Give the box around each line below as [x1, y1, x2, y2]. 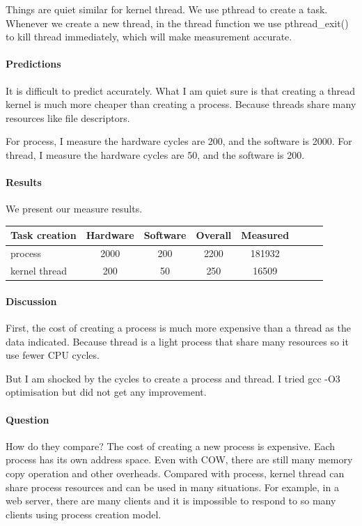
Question [6, 412, 49, 426]
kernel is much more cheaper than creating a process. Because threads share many [6, 97, 356, 111]
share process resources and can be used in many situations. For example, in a [6, 479, 339, 494]
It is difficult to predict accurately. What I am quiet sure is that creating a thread [6, 83, 356, 98]
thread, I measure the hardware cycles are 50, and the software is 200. [6, 147, 305, 162]
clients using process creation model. [6, 506, 162, 521]
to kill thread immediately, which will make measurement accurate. [6, 29, 292, 44]
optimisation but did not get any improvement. [6, 385, 207, 399]
